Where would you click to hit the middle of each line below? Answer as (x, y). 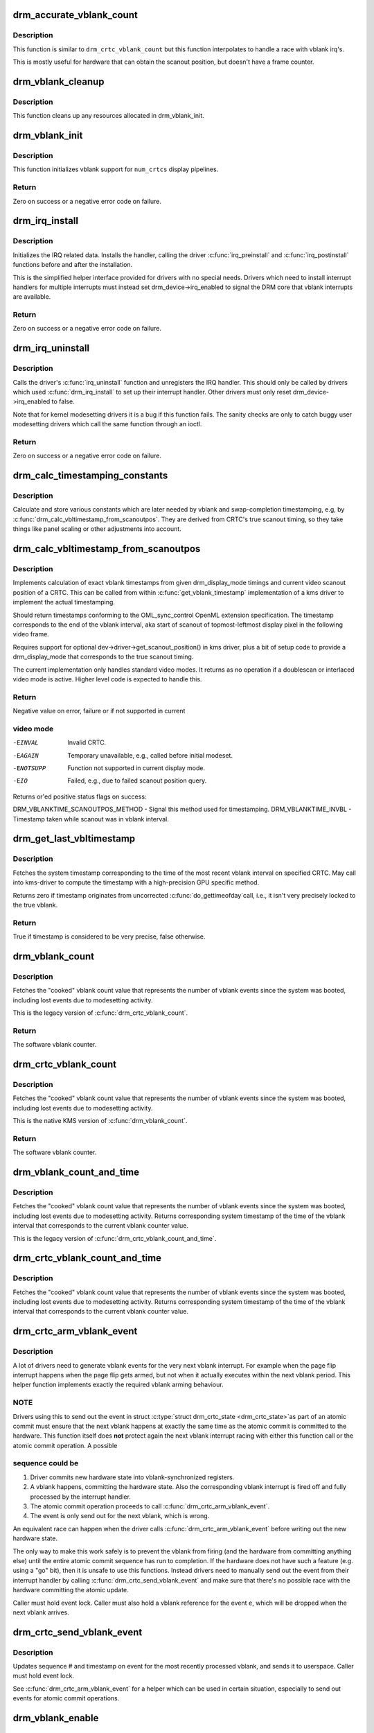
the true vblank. (35, 905)
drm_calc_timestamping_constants (90, 476)
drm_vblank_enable (56, 1718)
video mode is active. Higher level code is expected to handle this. (107, 679)
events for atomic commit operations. (66, 1698)
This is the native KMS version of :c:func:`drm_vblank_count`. (100, 1121)
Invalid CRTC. (87, 742)
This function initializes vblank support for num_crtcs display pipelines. (116, 169)
